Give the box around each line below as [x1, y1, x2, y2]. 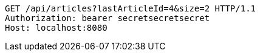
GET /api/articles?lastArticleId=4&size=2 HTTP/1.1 [5, 4, 256, 13]
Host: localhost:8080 [5, 23, 108, 33]
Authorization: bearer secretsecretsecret [5, 13, 210, 23]
